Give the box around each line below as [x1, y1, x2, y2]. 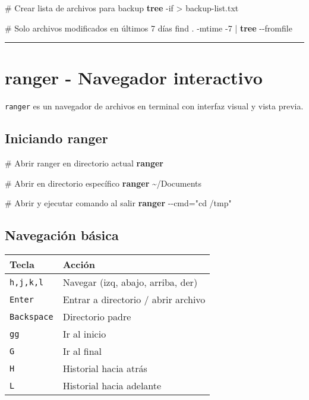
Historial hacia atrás [62, 361, 147, 376]
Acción [62, 257, 95, 272]
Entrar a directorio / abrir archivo [62, 292, 206, 307]
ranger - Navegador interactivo [5, 65, 263, 90]
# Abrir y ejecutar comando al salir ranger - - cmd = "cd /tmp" [5, 197, 232, 209]
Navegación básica [5, 226, 119, 244]
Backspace [10, 311, 53, 322]
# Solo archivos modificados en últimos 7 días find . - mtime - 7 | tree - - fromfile [5, 21, 292, 34]
